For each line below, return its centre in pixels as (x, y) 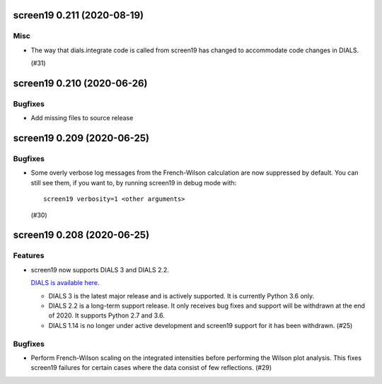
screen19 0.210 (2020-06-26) (80, 83)
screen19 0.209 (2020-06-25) (81, 138)
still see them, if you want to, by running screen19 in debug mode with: (134, 182)
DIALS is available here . (65, 283)
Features (29, 256)
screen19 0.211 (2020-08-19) (79, 15)
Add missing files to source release (82, 118)
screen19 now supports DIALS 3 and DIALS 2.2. (100, 269)
